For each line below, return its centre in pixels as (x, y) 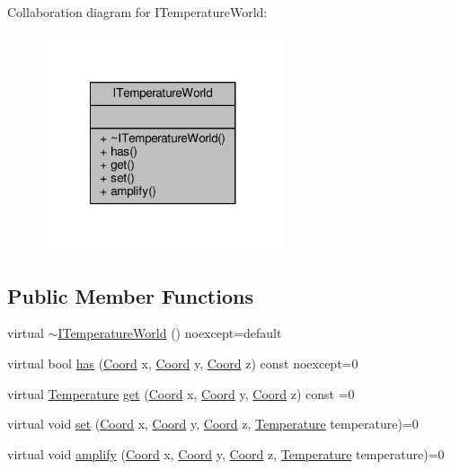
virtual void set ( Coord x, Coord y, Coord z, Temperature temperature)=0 (213, 424)
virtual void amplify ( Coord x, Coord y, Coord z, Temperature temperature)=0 (226, 453)
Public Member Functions (130, 295)
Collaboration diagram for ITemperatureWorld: (137, 12)
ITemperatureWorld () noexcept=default (170, 333)
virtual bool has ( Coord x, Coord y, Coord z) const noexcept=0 (183, 363)
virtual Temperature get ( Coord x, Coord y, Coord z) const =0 (181, 393)
